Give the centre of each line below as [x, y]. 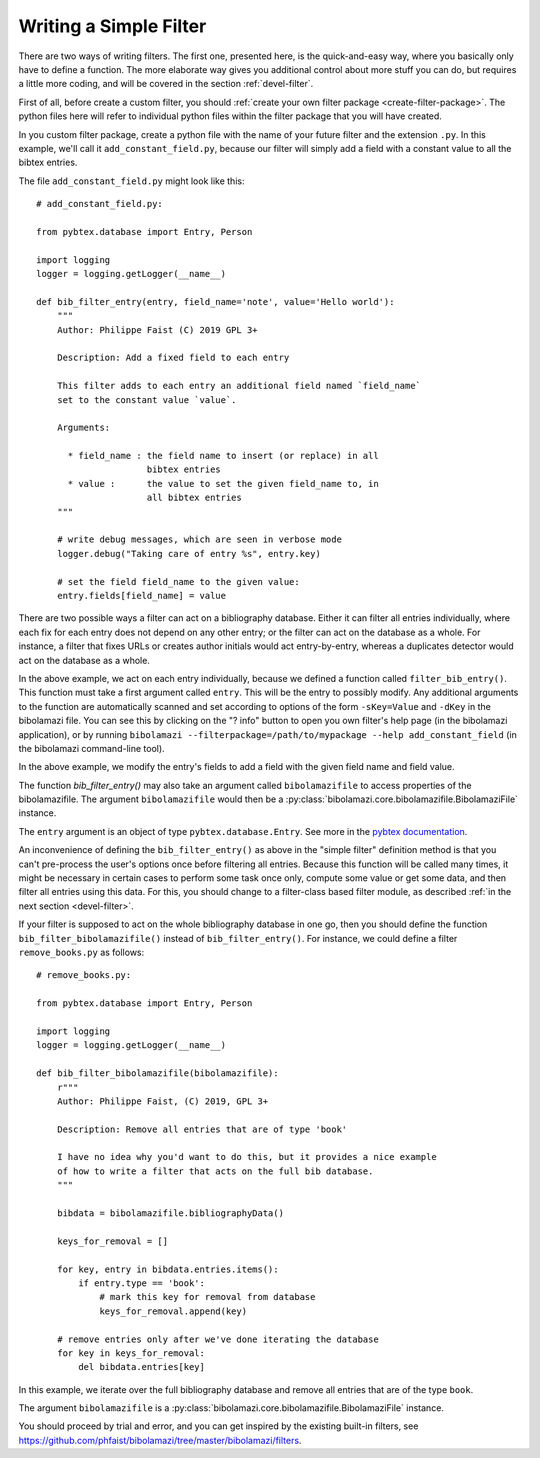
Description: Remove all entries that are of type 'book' [202, 1129]
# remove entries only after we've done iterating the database [217, 1339]
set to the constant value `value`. [146, 399]
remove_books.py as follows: [81, 952]
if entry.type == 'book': [141, 1283]
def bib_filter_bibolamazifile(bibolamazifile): [157, 1073]
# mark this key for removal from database [207, 1297]
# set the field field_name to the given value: [178, 581]
